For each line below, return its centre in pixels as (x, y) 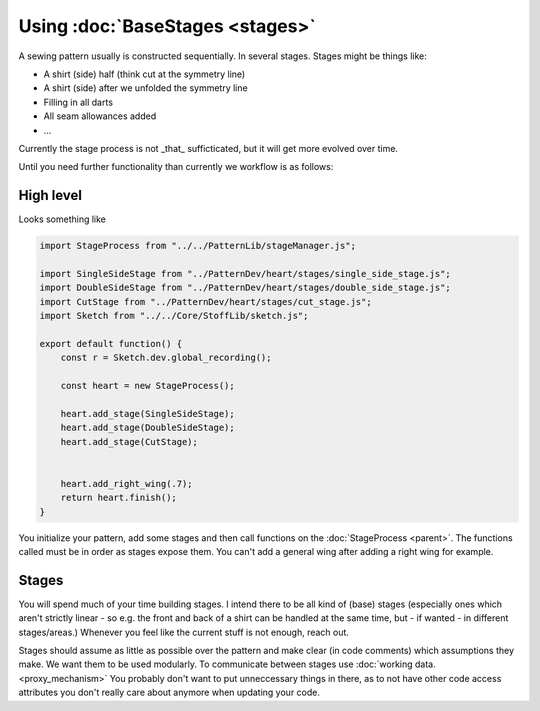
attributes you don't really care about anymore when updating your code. (169, 692)
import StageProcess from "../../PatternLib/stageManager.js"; (198, 246)
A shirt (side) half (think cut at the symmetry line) (144, 74)
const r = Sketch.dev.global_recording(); (166, 358)
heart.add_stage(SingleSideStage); (147, 413)
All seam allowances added (100, 116)
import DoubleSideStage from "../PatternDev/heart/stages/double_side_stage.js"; (245, 288)
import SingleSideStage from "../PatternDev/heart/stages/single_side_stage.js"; (245, 273)
